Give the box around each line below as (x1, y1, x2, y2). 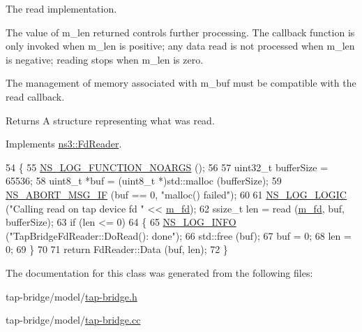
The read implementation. (6, 1, 117, 15)
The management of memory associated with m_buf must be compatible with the (6, 75, 356, 90)
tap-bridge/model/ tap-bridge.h (6, 289, 137, 303)
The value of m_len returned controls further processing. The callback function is (6, 24, 355, 39)
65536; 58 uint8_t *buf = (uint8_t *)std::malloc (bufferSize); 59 (6, 173, 282, 188)
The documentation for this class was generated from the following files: (6, 265, 313, 280)
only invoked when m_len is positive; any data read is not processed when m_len (6, 38, 355, 53)
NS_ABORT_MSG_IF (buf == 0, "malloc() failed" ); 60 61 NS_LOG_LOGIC (6, 187, 347, 201)
